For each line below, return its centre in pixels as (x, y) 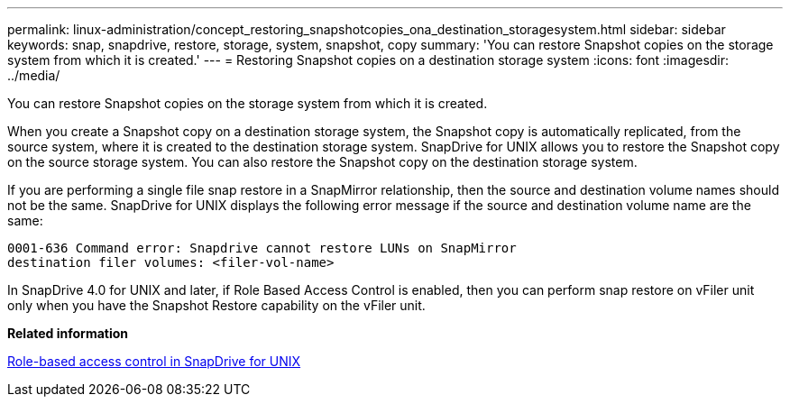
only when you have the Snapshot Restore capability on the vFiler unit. (216, 305)
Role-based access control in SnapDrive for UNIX (154, 361)
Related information (68, 333)
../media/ (34, 75)
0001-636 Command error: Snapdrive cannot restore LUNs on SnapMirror (262, 248)
